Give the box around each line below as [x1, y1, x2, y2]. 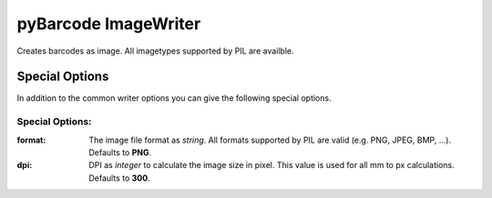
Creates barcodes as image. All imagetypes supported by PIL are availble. [16, 45, 294, 56]
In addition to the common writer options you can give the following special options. [16, 93, 332, 104]
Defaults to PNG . [88, 146, 152, 158]
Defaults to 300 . [88, 173, 150, 183]
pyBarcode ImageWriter [16, 14, 201, 34]
